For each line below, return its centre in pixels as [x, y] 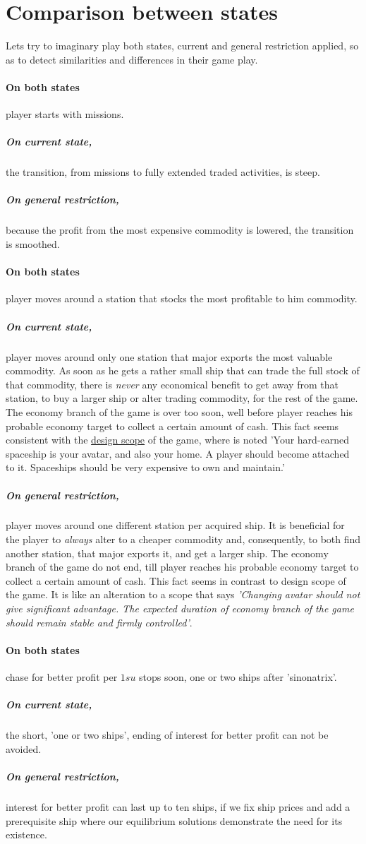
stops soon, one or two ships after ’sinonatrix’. [238, 677]
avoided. [24, 748]
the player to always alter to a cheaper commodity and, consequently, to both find [183, 539]
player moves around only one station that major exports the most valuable [169, 356]
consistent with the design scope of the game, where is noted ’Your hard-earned [178, 440]
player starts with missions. [65, 114]
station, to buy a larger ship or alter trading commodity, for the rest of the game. [182, 398]
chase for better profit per [62, 677]
